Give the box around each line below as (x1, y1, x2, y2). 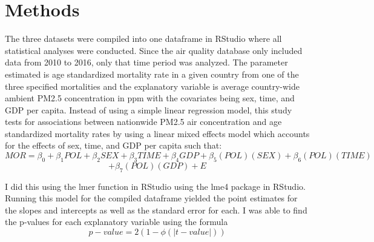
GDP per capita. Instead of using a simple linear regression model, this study (5, 103, 292, 116)
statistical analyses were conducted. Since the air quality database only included (5, 44, 303, 56)
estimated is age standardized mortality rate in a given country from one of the (5, 67, 299, 80)
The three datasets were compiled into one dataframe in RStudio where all (5, 32, 282, 45)
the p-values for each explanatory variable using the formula (5, 215, 228, 228)
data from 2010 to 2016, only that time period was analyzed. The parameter (5, 56, 288, 69)
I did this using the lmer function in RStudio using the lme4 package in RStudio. (5, 180, 306, 192)
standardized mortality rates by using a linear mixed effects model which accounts (5, 127, 310, 139)
